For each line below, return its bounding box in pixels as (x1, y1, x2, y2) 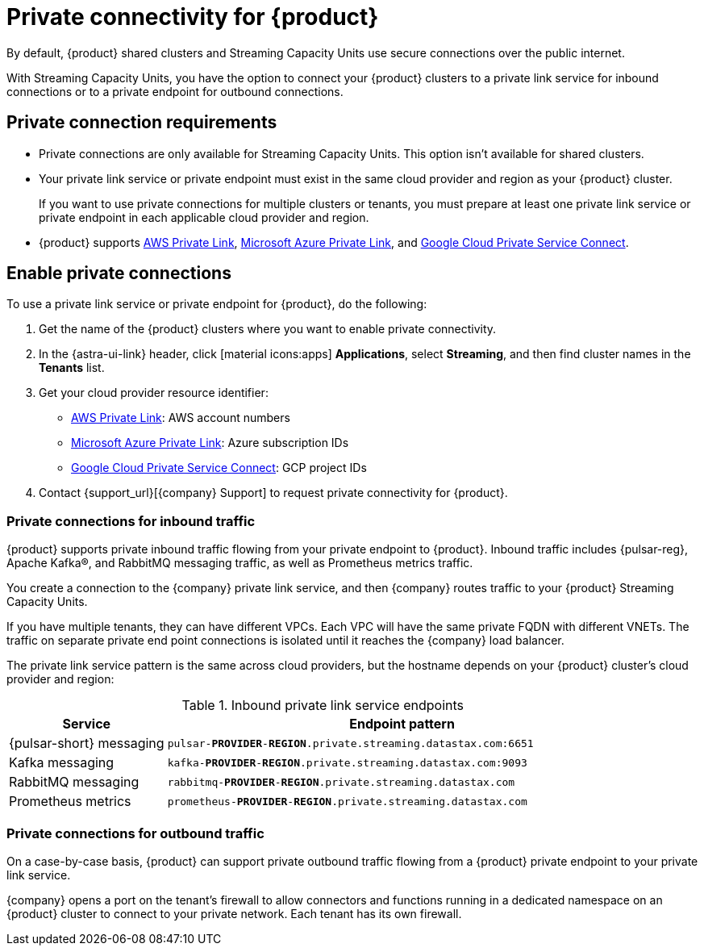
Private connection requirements (6, 112, 277, 133)
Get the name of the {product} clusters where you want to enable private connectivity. (39, 322, 497, 336)
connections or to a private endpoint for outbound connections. (6, 84, 344, 98)
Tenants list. (39, 361, 105, 375)
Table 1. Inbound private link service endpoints (181, 697, 464, 714)
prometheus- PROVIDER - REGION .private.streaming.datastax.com (167, 795, 527, 808)
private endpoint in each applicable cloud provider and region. (39, 210, 369, 224)
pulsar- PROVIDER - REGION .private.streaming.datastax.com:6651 (167, 737, 534, 749)
